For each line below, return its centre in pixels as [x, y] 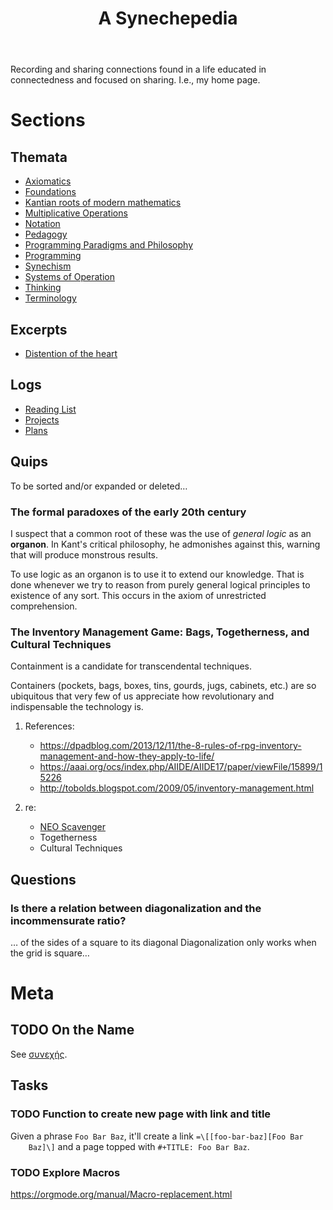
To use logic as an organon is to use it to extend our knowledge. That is [157, 574]
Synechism [48, 266]
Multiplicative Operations [76, 213]
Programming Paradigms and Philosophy [109, 245]
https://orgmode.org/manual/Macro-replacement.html [121, 1194]
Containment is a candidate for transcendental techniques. [131, 666]
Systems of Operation [69, 277]
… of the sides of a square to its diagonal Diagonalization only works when [163, 942]
